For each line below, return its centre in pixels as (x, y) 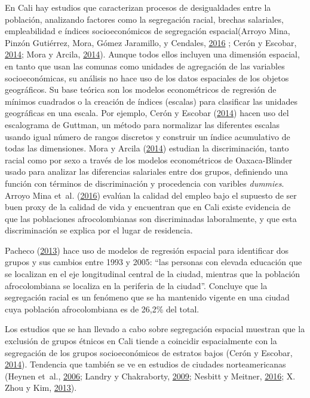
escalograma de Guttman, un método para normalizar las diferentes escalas (142, 124)
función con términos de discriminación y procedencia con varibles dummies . (145, 183)
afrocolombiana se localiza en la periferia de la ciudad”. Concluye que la (136, 285)
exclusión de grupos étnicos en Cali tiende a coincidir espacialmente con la (141, 341)
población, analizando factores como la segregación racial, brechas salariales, (144, 19)
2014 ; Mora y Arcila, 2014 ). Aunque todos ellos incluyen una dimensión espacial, (152, 54)
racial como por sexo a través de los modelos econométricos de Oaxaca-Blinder (149, 159)
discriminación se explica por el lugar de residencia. (99, 230)
